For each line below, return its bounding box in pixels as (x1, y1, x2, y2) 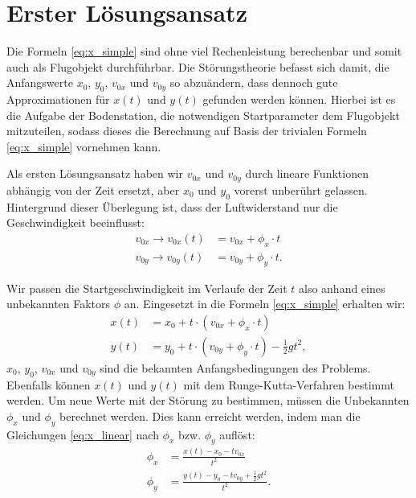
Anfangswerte (6, 74, 73, 91)
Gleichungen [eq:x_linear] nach (6, 426, 159, 442)
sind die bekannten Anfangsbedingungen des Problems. (100, 359, 371, 376)
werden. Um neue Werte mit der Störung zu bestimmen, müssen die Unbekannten (6, 392, 410, 409)
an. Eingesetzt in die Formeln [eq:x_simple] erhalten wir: (124, 295, 406, 312)
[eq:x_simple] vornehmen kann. (6, 138, 161, 154)
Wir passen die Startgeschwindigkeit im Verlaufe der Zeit (6, 279, 288, 296)
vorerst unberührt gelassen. (234, 181, 368, 198)
